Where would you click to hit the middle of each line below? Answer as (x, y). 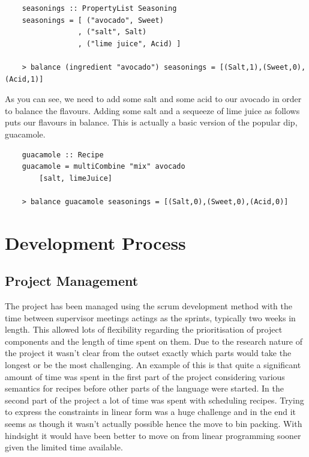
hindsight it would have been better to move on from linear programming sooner (153, 435)
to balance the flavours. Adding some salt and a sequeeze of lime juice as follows (152, 110)
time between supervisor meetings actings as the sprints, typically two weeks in (150, 317)
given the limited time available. (64, 447)
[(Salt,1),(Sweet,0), (262, 67)
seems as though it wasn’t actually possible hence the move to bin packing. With (154, 424)
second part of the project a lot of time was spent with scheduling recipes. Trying (154, 400)
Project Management (72, 281)
